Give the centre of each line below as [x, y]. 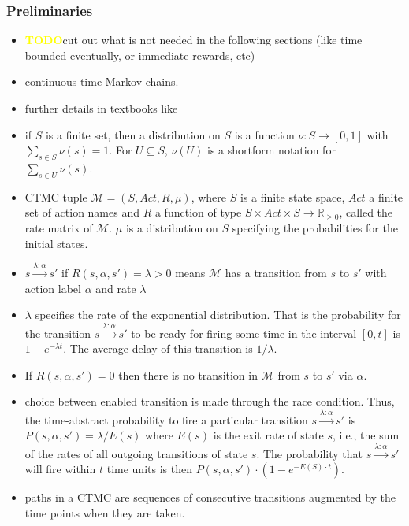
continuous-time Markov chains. [102, 81]
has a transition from [276, 272]
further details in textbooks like [101, 108]
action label [53, 288]
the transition [58, 333]
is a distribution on [172, 227]
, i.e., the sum [366, 435]
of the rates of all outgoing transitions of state [136, 453]
